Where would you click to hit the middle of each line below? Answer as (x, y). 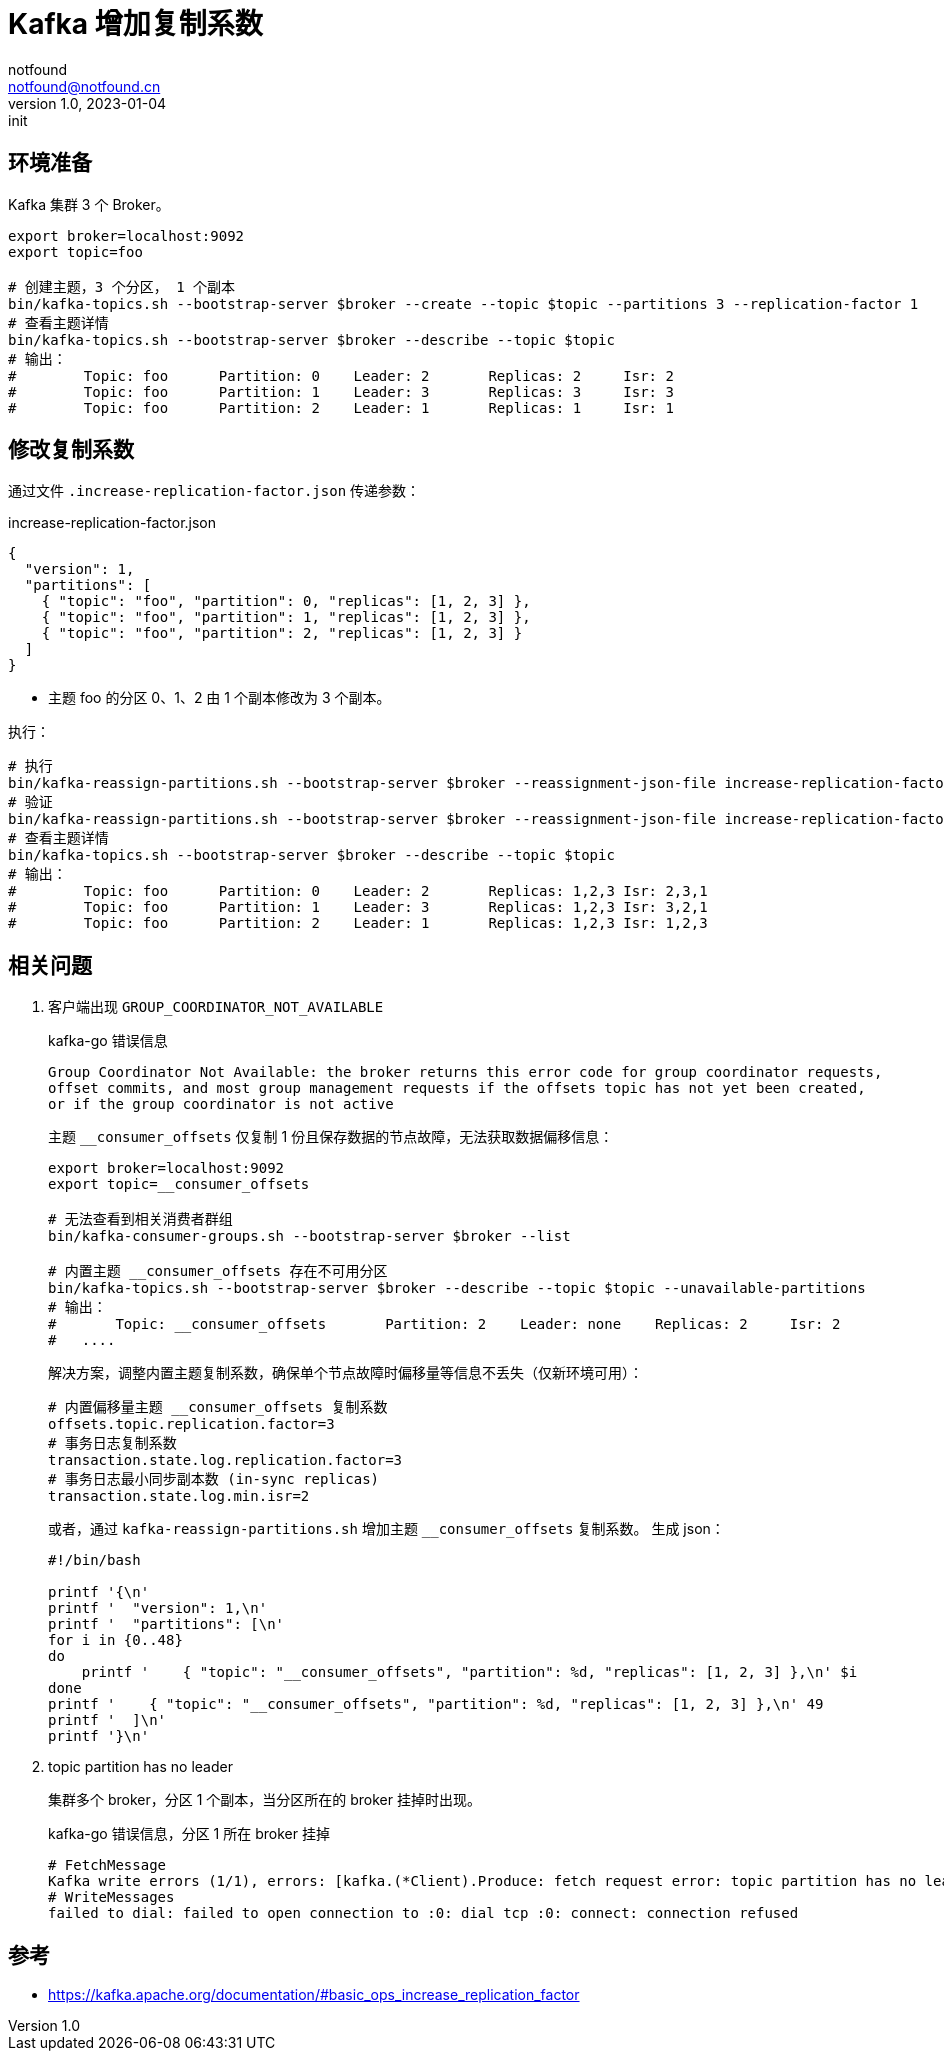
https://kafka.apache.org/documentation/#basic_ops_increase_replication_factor (314, 1995)
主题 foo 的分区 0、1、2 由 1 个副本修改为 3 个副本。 (219, 698)
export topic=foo (75, 251)
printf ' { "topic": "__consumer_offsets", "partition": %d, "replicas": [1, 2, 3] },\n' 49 (436, 1704)
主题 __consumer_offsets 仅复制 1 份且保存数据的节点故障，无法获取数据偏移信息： (331, 1137)
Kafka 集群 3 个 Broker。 (89, 204)
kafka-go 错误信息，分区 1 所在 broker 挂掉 (189, 1834)
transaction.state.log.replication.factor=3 (225, 1460)
